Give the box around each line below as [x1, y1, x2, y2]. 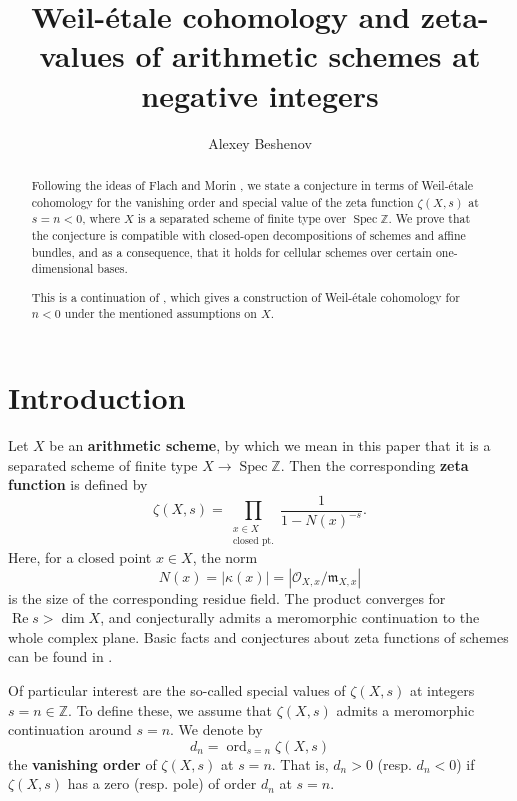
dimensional [31, 260, 94, 277]
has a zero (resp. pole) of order [67, 773, 257, 794]
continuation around [8, 719, 132, 740]
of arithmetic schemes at [135, 35, 481, 76]
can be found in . [8, 646, 113, 667]
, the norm [192, 546, 258, 567]
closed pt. [233, 535, 274, 546]
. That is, [271, 753, 329, 774]
